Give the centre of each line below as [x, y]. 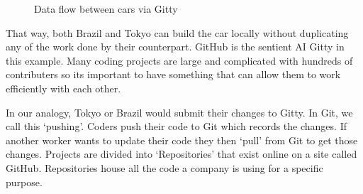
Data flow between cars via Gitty [106, 9]
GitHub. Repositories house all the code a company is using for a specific [164, 167]
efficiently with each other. [63, 88]
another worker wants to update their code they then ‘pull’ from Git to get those [182, 140]
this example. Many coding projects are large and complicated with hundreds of [179, 60]
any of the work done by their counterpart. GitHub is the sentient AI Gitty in [175, 47]
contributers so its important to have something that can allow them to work [173, 74]
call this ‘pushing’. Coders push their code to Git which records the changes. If [176, 126]
